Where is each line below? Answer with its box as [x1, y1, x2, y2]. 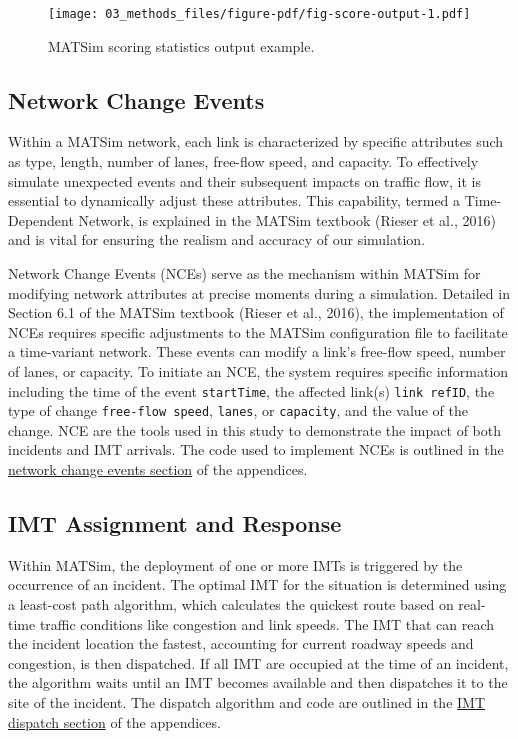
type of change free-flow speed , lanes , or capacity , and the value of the [8, 400, 468, 421]
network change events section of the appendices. [8, 459, 308, 480]
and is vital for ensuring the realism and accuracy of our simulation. [8, 229, 426, 250]
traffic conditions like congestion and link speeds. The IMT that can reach [39, 613, 495, 634]
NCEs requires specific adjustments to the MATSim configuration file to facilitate [8, 321, 508, 342]
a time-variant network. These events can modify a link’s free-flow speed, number [8, 341, 506, 362]
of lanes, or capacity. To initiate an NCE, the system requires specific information [8, 360, 509, 381]
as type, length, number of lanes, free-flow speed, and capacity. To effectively [8, 151, 479, 172]
